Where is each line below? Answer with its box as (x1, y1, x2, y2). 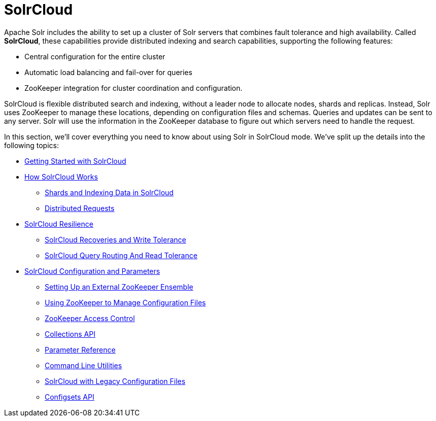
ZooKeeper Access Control (45, 313, 135, 323)
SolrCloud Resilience (24, 219, 93, 228)
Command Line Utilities (45, 361, 122, 370)
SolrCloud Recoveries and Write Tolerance (45, 235, 186, 244)
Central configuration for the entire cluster (24, 52, 165, 61)
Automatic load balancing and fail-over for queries (24, 67, 192, 77)
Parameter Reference (45, 345, 116, 354)
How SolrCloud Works (24, 172, 98, 181)
